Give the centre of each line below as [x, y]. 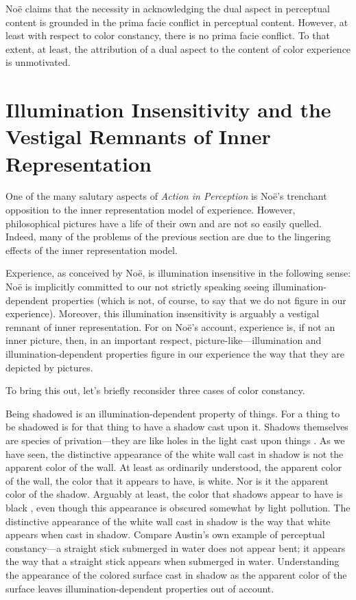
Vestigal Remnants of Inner [138, 136]
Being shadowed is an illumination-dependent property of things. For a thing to [173, 413]
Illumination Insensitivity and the [168, 109]
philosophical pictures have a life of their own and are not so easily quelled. [164, 223]
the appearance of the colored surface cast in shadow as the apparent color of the [176, 574]
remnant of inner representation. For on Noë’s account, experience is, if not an [170, 326]
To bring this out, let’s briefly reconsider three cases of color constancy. [155, 390]
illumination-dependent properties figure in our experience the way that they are [175, 354]
